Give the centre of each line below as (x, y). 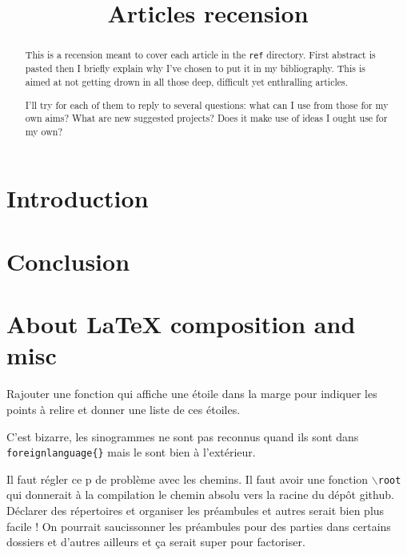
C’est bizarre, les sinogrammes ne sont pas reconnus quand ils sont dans (183, 436)
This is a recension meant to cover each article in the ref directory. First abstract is (200, 55)
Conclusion (68, 261)
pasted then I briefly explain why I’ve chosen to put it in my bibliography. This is (195, 68)
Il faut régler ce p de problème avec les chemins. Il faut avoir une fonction (188, 479)
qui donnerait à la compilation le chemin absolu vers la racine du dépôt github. (200, 495)
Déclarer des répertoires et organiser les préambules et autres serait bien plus (196, 511)
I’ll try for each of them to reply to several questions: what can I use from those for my (207, 105)
